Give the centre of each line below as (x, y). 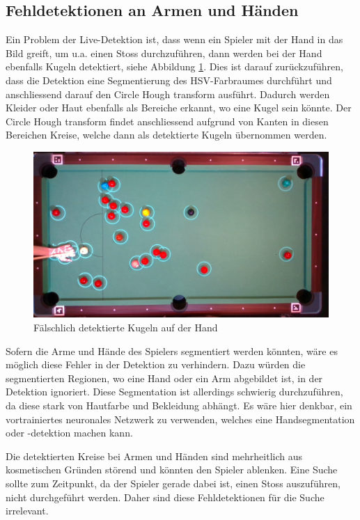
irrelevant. (27, 511)
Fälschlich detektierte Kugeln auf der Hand (126, 328)
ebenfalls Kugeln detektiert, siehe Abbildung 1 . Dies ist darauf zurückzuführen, (174, 66)
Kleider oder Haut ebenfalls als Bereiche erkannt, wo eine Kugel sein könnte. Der (179, 108)
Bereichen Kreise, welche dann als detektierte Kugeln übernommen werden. (166, 135)
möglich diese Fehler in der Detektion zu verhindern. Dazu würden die (156, 364)
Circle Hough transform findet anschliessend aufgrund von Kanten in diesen (167, 121)
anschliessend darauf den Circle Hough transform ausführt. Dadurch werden (168, 94)
